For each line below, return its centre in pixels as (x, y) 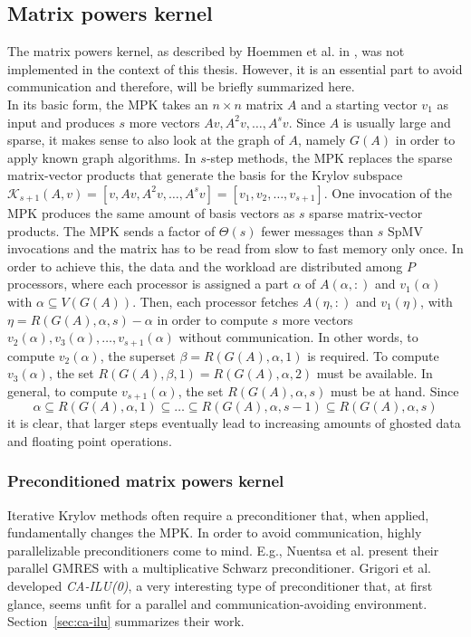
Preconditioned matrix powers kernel (146, 481)
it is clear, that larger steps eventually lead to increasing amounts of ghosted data (234, 423)
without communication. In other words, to (298, 337)
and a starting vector (359, 104)
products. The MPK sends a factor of (111, 230)
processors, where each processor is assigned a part (148, 284)
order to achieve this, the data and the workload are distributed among (205, 266)
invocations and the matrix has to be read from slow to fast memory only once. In (235, 248)
